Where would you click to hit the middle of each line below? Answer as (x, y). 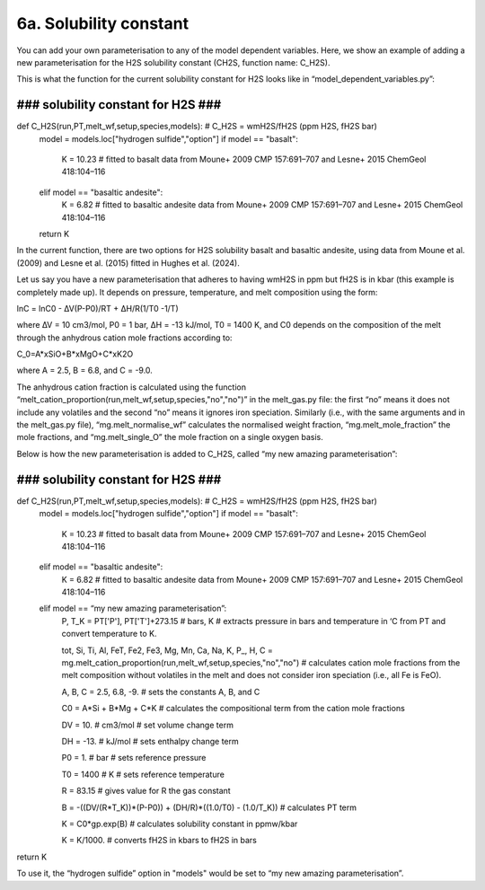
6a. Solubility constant (102, 23)
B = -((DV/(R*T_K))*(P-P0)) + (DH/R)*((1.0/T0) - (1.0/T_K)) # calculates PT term (209, 807)
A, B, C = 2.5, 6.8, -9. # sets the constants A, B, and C (161, 692)
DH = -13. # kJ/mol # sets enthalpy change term (150, 741)
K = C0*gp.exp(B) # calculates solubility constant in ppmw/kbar (180, 824)
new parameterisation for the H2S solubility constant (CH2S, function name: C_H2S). (173, 62)
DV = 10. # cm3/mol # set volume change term (147, 725)
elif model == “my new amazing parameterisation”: (133, 608)
